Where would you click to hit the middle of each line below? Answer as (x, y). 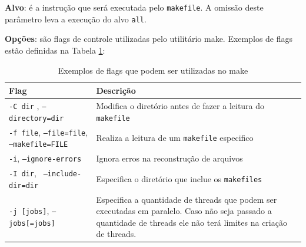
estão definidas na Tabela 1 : (55, 50)
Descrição (116, 90)
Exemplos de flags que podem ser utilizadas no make (153, 70)
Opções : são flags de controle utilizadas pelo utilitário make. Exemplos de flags (149, 39)
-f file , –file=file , (49, 132)
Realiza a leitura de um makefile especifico (175, 138)
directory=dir (36, 118)
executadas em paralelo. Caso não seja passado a (184, 211)
